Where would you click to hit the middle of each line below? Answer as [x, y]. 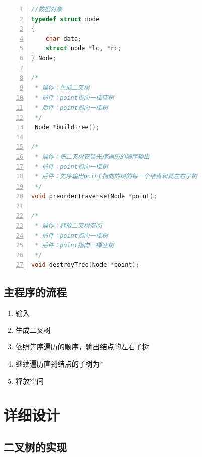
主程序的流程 [35, 292]
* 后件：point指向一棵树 [71, 107]
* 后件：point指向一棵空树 [74, 246]
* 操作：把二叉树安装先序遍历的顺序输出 [92, 157]
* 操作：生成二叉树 [62, 88]
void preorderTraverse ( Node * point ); [94, 196]
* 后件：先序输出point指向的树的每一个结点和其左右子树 [116, 177]
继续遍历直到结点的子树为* [59, 364]
